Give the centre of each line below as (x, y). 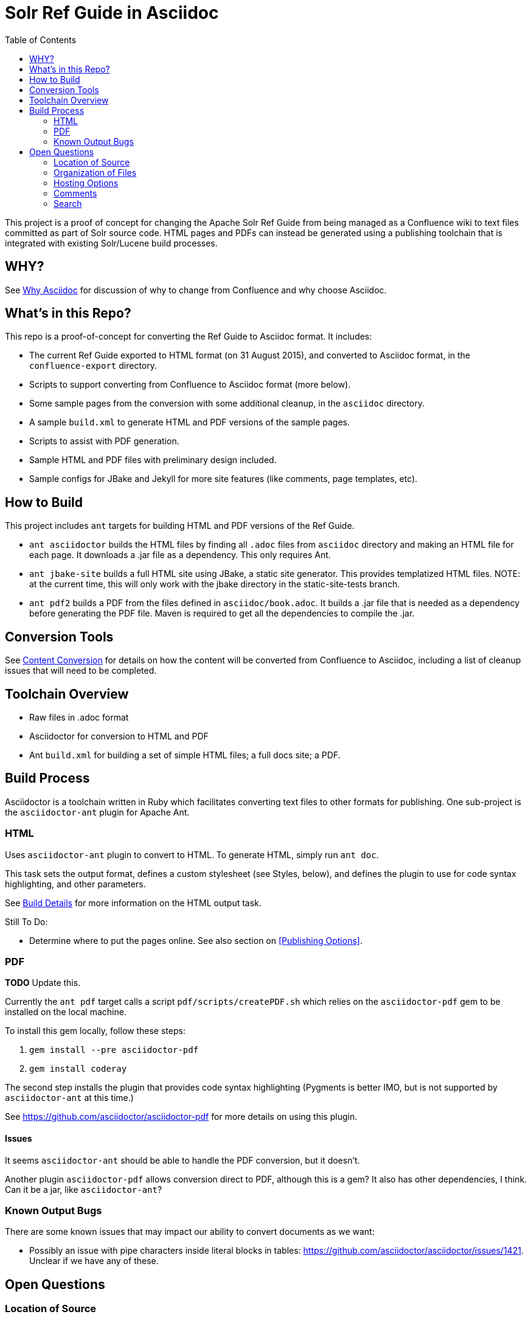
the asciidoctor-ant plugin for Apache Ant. (97, 812)
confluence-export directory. (93, 366)
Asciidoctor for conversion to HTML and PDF (119, 736)
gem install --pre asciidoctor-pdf (114, 1050)
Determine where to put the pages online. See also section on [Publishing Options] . (196, 940)
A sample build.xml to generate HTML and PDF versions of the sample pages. (190, 422)
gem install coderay (78, 1069)
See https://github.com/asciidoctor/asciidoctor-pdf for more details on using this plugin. (181, 1117)
